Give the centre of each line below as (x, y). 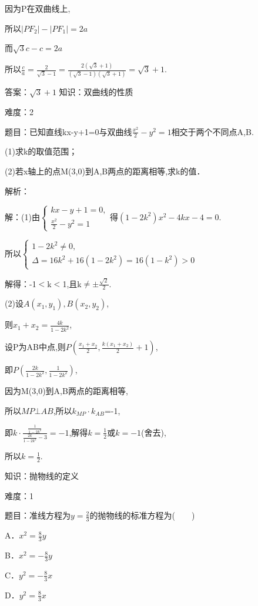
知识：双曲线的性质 (96, 92)
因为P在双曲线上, (38, 8)
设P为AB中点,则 (35, 347)
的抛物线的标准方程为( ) (142, 515)
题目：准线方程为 (38, 515)
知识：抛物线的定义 (42, 476)
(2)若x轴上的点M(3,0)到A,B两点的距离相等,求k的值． (105, 171)
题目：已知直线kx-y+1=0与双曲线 (68, 131)
